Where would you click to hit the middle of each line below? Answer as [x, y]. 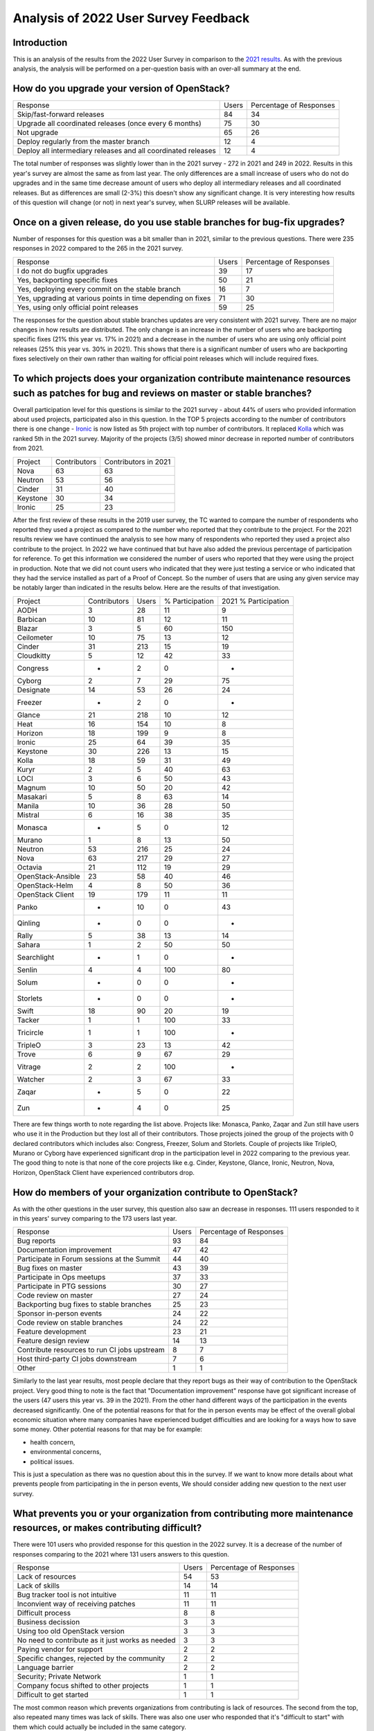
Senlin [27, 969]
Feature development [52, 1331]
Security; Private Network [59, 1676]
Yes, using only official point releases [78, 307]
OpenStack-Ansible [48, 876]
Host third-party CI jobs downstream [77, 1359]
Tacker [28, 1020]
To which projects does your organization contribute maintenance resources [182, 378]
